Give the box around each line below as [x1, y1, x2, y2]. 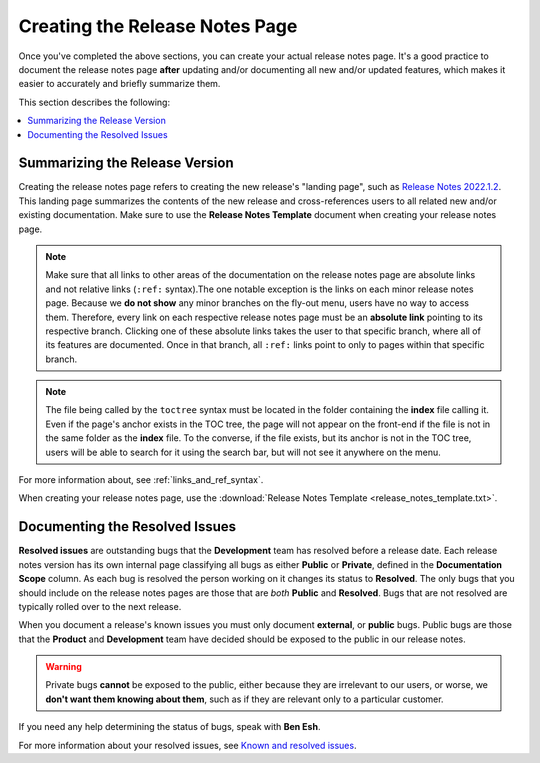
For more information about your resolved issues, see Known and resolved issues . [18, 739, 357, 751]
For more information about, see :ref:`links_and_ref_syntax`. [18, 474, 264, 486]
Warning [45, 661, 82, 673]
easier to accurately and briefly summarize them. [18, 78, 221, 90]
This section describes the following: [18, 96, 170, 108]
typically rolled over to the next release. [18, 600, 182, 612]
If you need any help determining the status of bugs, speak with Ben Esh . [18, 721, 321, 733]
